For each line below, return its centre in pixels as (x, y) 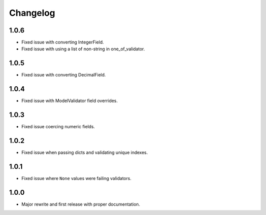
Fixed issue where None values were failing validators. (76, 178)
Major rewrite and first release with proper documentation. (81, 204)
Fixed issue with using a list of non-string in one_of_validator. (83, 49)
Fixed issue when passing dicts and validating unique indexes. (84, 152)
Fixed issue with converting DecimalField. (64, 75)
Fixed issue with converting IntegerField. (63, 42)
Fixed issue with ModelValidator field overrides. (70, 101)
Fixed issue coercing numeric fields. (58, 127)
